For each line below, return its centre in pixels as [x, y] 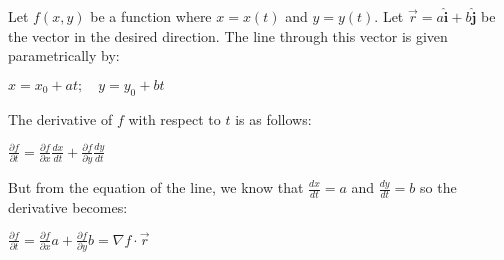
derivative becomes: [68, 206]
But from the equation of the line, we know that [156, 187]
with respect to [174, 118]
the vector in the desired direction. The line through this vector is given [228, 35]
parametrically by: [64, 55]
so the [438, 187]
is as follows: [273, 118]
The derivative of [60, 118]
